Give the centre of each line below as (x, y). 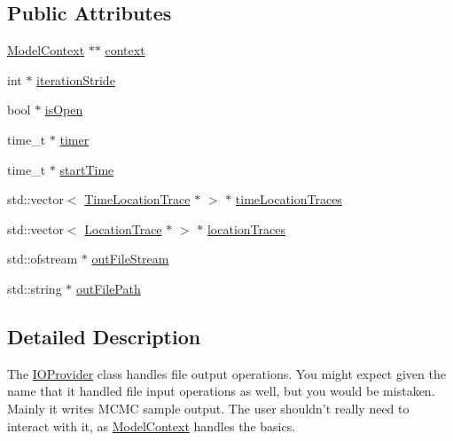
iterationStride (76, 79)
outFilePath (109, 288)
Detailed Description (104, 336)
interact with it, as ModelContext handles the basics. (152, 425)
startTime (87, 169)
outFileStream (130, 259)
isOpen (64, 110)
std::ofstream (43, 259)
